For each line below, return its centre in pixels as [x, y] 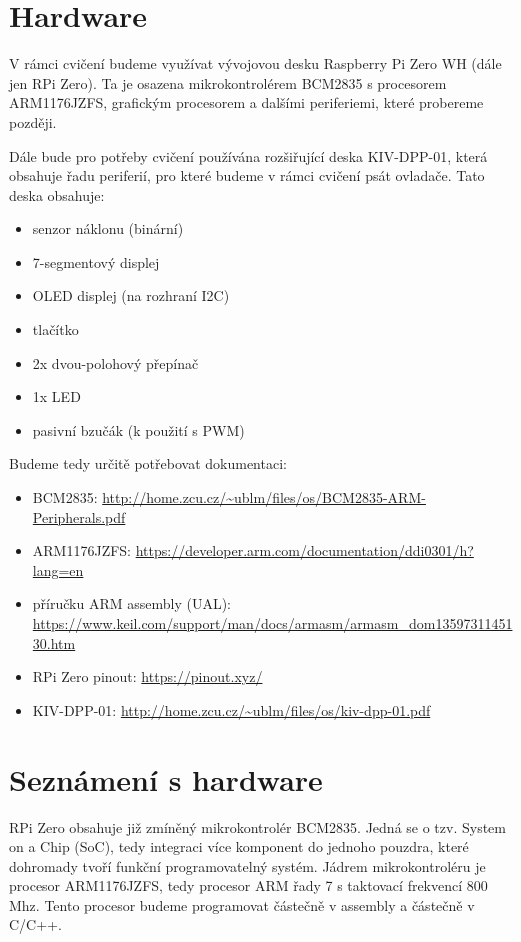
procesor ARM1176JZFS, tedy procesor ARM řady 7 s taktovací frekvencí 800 [248, 885]
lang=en [58, 569]
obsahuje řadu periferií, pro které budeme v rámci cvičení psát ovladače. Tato [247, 175]
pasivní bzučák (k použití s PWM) [138, 429]
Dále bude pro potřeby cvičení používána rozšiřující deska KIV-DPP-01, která [248, 155]
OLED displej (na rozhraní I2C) [131, 295]
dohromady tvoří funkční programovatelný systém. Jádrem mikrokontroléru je [247, 865]
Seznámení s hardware [166, 778]
